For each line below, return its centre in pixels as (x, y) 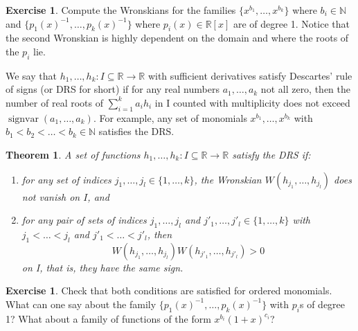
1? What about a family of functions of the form (108, 318)
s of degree (322, 304)
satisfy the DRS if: (271, 154)
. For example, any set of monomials (170, 117)
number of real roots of (54, 102)
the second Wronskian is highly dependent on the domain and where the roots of (177, 38)
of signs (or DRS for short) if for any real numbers (113, 89)
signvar (23, 119)
